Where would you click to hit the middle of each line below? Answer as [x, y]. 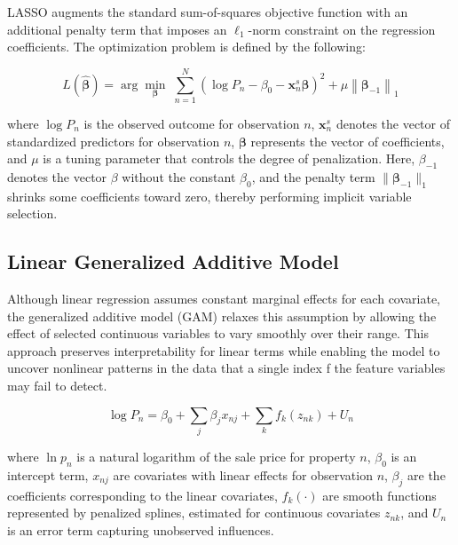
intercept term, [48, 474]
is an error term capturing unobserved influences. [141, 529]
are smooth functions [379, 495]
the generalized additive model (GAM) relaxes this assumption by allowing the [222, 316]
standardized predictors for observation [114, 141]
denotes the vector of [393, 123]
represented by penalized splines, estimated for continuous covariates [194, 513]
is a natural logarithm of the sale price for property [216, 456]
